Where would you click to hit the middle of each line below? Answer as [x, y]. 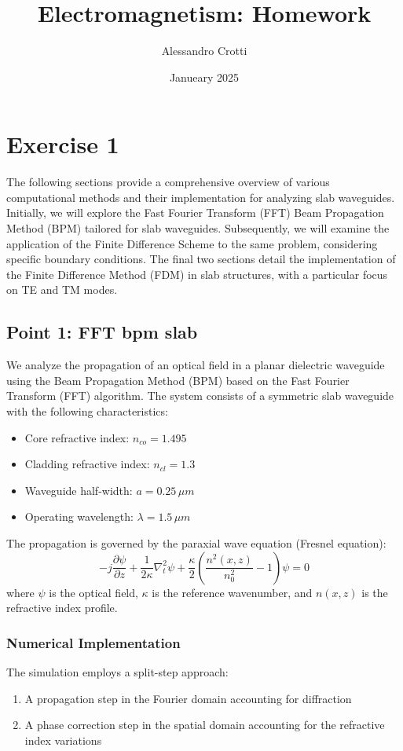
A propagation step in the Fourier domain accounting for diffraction [188, 698]
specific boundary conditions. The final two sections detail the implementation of [201, 259]
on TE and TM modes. [62, 289]
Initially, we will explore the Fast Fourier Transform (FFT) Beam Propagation [195, 212]
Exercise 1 [63, 144]
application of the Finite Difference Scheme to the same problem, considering [192, 243]
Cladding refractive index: [87, 464]
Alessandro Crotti [204, 51]
